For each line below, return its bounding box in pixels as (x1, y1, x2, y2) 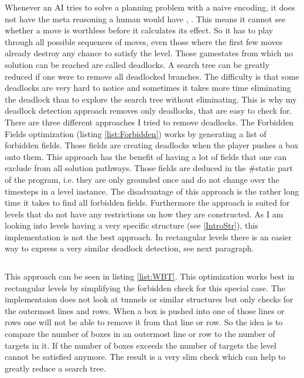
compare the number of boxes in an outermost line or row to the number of (5, 328, 275, 340)
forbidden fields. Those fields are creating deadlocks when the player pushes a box (5, 139, 299, 151)
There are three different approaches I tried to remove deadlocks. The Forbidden (5, 115, 293, 128)
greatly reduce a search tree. (5, 362, 106, 374)
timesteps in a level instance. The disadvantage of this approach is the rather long (5, 185, 299, 197)
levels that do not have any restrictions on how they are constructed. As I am (5, 207, 283, 220)
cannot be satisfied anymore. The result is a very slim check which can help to (5, 350, 286, 363)
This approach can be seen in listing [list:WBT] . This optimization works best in (5, 270, 295, 282)
